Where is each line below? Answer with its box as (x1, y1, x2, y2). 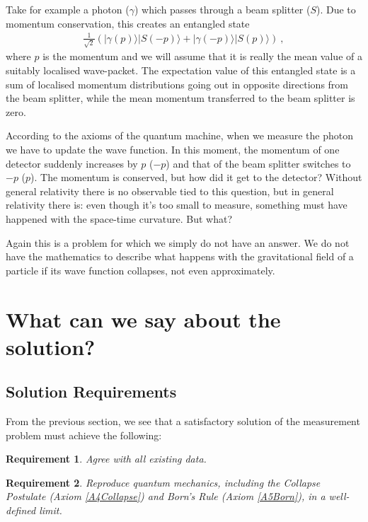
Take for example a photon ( (6, 2, 130, 16)
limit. (39, 503, 62, 518)
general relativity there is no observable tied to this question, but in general (6, 183, 334, 198)
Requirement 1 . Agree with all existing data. (6, 451, 207, 466)
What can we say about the (6, 304, 281, 333)
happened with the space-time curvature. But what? (6, 211, 233, 226)
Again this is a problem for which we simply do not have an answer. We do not (6, 235, 350, 250)
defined (6, 503, 36, 518)
